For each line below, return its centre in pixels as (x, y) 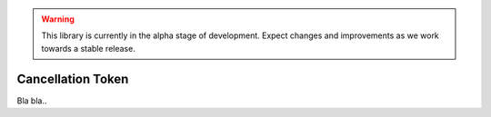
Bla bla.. (32, 101)
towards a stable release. (88, 48)
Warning (58, 19)
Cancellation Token (73, 78)
